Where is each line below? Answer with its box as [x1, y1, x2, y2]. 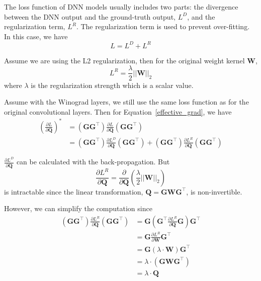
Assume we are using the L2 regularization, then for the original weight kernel [4, 55, 245, 65]
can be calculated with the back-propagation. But [16, 156, 170, 167]
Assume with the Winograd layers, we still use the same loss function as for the [4, 97, 249, 107]
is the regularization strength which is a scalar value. [31, 79, 194, 90]
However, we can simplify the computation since [4, 203, 152, 214]
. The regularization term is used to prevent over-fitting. [76, 21, 250, 32]
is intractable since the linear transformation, [4, 186, 143, 197]
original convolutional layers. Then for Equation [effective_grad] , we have [4, 106, 232, 117]
